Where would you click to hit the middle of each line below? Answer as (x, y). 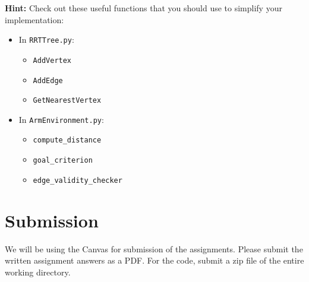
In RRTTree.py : (46, 39)
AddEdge (48, 80)
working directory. (38, 272)
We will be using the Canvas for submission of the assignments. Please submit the (154, 248)
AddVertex (52, 60)
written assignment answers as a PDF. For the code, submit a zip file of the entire (154, 260)
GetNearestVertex (67, 101)
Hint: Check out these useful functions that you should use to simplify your (144, 8)
